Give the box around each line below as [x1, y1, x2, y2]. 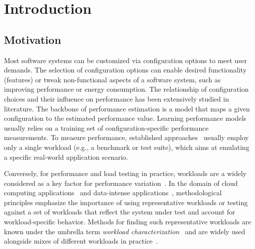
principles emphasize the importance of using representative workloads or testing [4, 197, 248, 207]
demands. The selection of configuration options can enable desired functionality [4, 65, 247, 75]
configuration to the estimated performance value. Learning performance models [4, 113, 247, 123]
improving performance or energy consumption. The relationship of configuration [4, 84, 249, 94]
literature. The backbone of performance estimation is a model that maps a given [4, 103, 250, 113]
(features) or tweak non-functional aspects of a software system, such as [4, 74, 221, 84]
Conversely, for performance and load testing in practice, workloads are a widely [4, 168, 247, 178]
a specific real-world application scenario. [4, 151, 128, 162]
